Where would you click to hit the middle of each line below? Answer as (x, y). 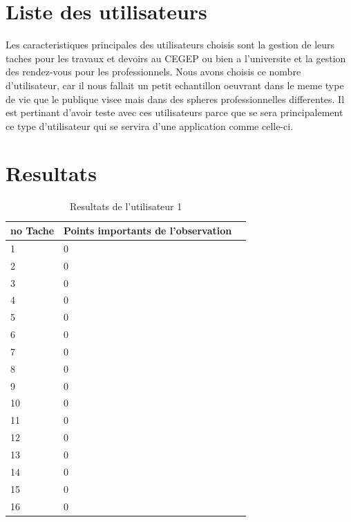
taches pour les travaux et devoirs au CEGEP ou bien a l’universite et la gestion (176, 58)
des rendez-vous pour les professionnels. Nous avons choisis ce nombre (153, 72)
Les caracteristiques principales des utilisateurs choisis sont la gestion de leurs (170, 45)
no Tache (32, 230)
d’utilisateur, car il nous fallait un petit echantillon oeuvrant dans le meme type (175, 85)
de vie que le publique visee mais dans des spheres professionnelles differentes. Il (175, 99)
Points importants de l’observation (148, 230)
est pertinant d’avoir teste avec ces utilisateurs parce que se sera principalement (174, 112)
